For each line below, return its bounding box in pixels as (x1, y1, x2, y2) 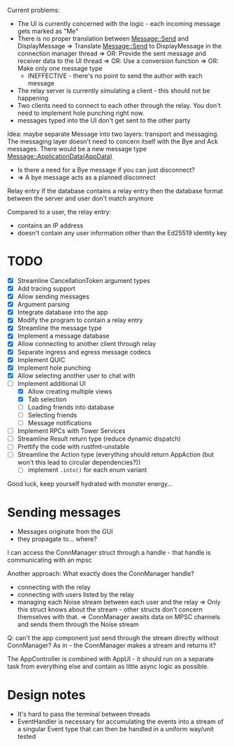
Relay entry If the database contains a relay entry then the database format (7, 187, 224, 195)
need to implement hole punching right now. (17, 109, 145, 117)
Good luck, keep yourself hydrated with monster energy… (7, 480, 173, 488)
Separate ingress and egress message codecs (17, 347, 152, 356)
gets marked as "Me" (17, 27, 79, 35)
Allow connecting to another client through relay (17, 340, 156, 348)
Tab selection (27, 395, 67, 403)
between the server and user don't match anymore (7, 194, 154, 202)
